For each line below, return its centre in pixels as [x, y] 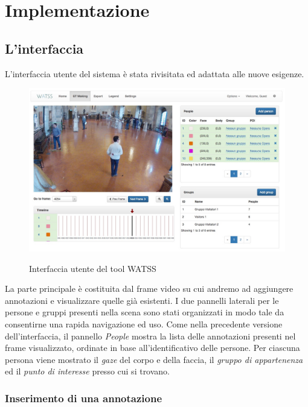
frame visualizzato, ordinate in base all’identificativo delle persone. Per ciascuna [152, 348]
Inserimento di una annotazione [84, 398]
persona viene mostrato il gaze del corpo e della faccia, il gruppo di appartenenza [154, 359]
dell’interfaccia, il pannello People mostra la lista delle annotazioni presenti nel [150, 336]
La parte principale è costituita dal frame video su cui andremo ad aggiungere [149, 289]
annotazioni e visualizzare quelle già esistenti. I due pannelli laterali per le [142, 300]
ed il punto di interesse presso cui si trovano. [88, 371]
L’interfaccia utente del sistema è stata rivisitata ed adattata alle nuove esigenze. [155, 73]
